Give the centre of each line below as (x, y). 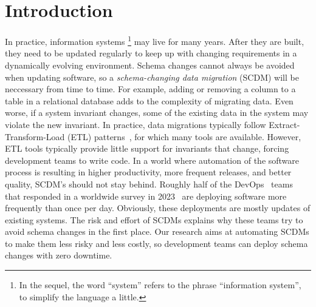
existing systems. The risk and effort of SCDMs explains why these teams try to (154, 219)
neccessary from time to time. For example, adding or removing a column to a (150, 89)
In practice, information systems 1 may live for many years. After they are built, (155, 40)
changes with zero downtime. (59, 255)
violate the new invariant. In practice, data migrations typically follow (136, 124)
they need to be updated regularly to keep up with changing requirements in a (151, 53)
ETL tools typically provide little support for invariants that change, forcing (147, 148)
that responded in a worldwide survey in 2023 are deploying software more (146, 196)
